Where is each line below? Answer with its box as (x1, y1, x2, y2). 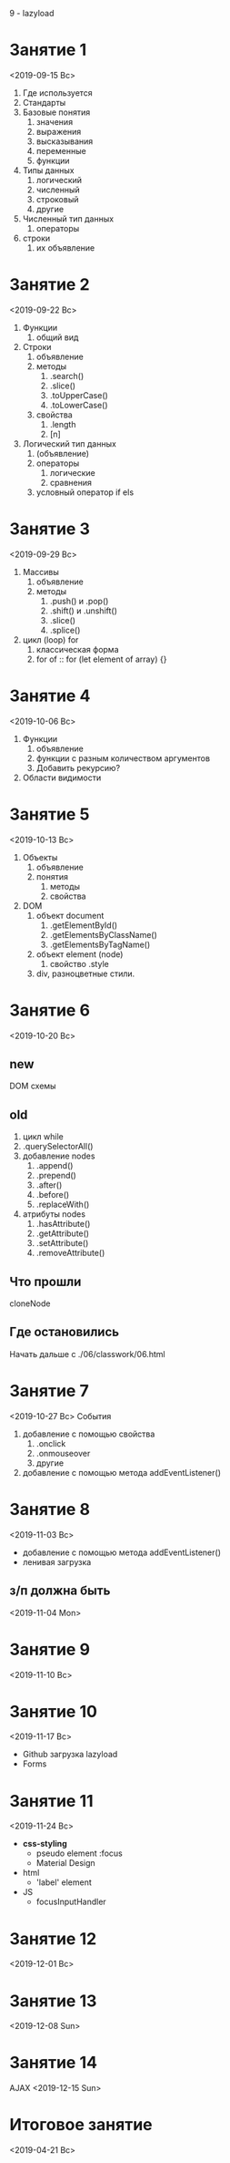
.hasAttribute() (35, 1219, 91, 1230)
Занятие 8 (9, 1499, 91, 1519)
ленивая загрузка (22, 1556, 92, 1567)
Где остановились (9, 1324, 120, 1340)
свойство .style (49, 958, 109, 969)
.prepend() (35, 1170, 77, 1181)
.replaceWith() (35, 1199, 90, 1210)
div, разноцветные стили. (35, 968, 135, 979)
